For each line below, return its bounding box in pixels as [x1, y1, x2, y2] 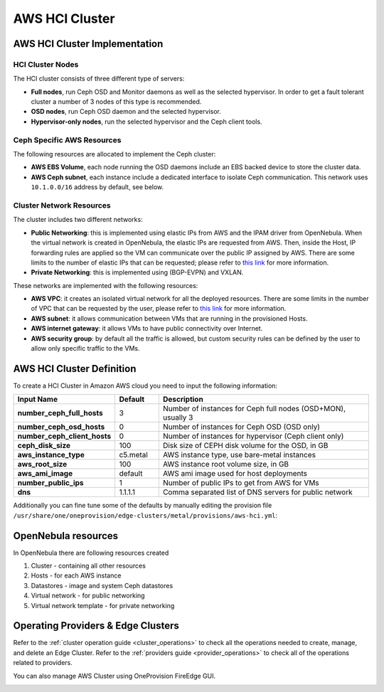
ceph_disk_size [17, 441, 71, 451]
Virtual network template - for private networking [31, 601, 175, 610]
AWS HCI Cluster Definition [13, 363, 137, 375]
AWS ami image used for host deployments [162, 469, 307, 479]
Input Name [17, 395, 58, 405]
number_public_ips [17, 478, 85, 488]
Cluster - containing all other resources [31, 562, 146, 570]
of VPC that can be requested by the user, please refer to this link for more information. [31, 304, 287, 313]
